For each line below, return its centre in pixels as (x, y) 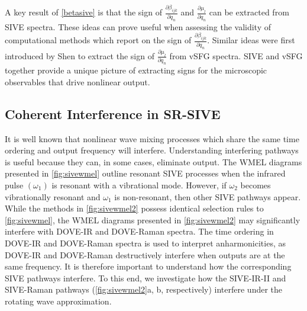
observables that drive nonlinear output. (77, 81)
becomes (256, 185)
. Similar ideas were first (251, 40)
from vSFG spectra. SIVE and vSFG (236, 55)
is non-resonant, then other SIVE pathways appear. (208, 196)
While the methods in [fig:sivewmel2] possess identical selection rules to (134, 208)
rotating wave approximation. (58, 301)
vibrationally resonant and (53, 196)
